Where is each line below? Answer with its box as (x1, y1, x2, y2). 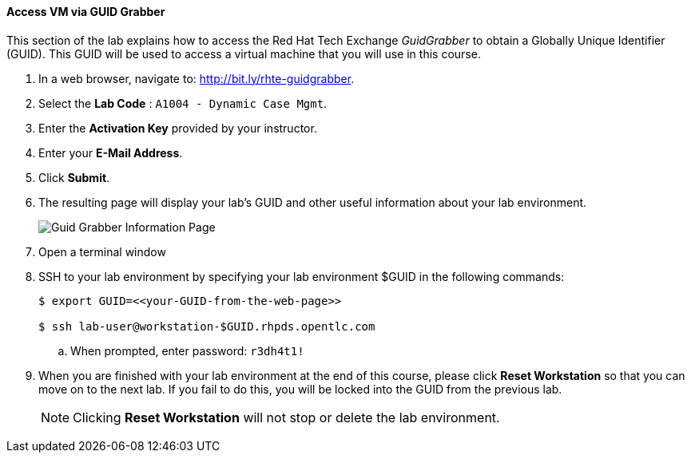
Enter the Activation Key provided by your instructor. (38, 121, 317, 135)
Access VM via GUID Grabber (6, 5, 165, 18)
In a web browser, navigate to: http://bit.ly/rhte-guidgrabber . (38, 71, 355, 85)
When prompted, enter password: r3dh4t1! (70, 343, 304, 358)
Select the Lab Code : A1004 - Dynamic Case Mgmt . (38, 96, 328, 110)
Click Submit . (38, 170, 110, 184)
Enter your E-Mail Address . (38, 145, 183, 160)
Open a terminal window (38, 244, 166, 259)
